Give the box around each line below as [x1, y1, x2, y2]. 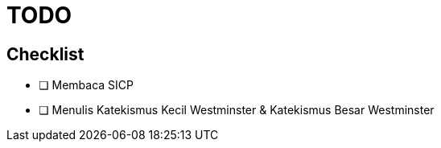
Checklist [6, 43, 84, 64]
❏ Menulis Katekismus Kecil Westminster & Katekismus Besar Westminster [39, 103, 435, 117]
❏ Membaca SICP [39, 78, 134, 92]
